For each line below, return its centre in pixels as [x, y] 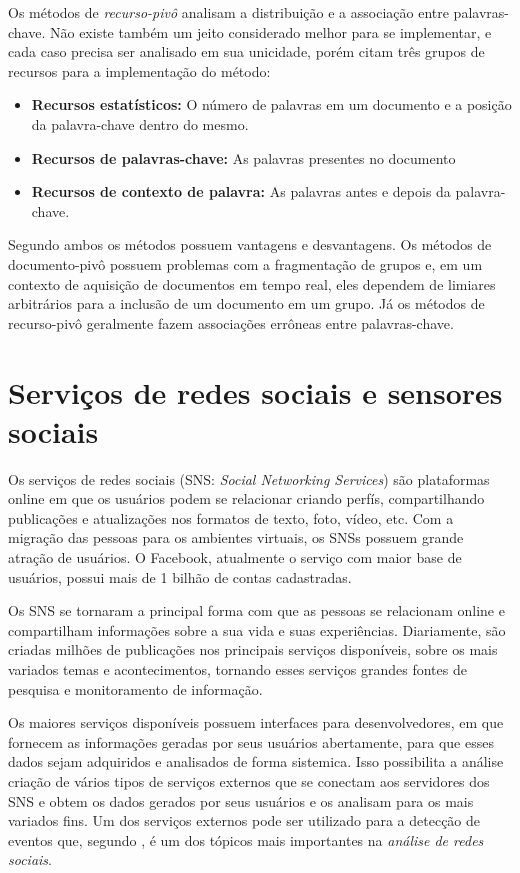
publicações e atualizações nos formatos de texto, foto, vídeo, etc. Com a [231, 517]
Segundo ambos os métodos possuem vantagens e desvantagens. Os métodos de [250, 244]
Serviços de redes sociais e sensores [255, 391]
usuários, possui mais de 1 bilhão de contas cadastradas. [180, 576]
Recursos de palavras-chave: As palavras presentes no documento [243, 157]
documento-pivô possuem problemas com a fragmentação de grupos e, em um [245, 263]
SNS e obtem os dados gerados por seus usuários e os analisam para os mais [241, 800]
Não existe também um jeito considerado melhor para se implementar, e [270, 31]
